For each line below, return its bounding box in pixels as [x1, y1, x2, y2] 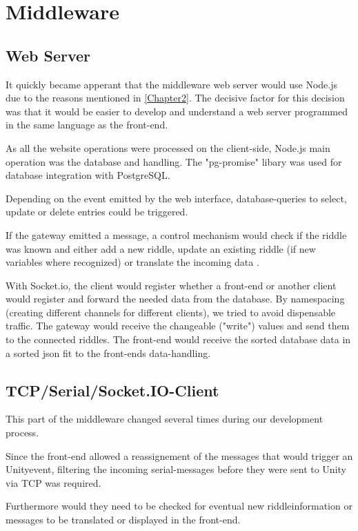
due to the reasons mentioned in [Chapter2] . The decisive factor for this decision [6, 90, 345, 105]
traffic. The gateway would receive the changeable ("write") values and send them [6, 318, 350, 333]
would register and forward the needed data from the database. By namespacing [6, 291, 345, 306]
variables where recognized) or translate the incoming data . [6, 255, 259, 269]
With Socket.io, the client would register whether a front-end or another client [6, 278, 337, 292]
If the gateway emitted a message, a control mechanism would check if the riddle [6, 227, 347, 242]
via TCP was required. [6, 475, 101, 490]
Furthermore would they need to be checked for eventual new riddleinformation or [6, 499, 352, 513]
